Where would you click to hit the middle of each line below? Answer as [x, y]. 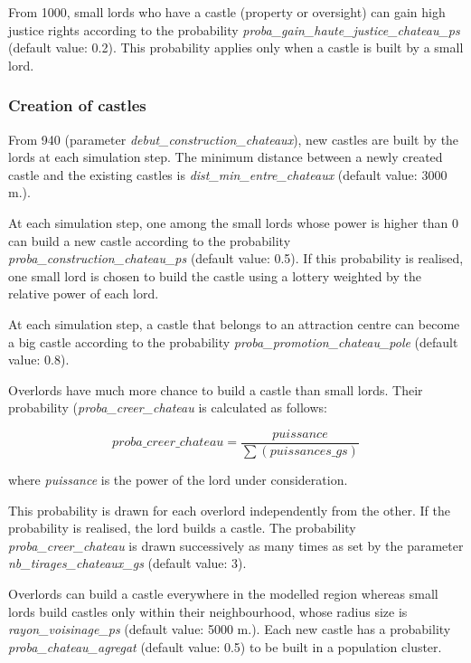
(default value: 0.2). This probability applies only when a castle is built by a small [236, 47]
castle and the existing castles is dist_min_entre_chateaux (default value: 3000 [228, 174]
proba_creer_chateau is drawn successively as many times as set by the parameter [236, 545]
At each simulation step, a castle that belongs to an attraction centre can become [234, 323]
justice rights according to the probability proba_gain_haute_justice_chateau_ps [234, 29]
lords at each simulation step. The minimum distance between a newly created [226, 157]
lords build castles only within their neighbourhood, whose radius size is [208, 611]
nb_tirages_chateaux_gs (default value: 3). [127, 563]
